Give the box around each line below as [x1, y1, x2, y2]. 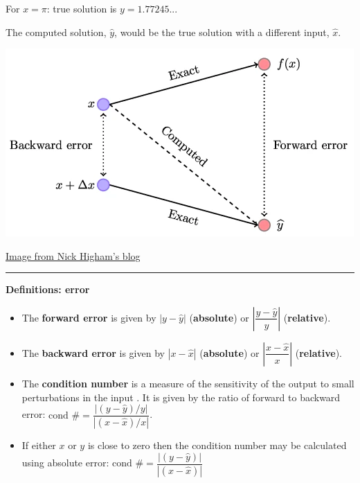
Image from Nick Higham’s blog [6, 248, 141, 263]
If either [21, 438, 56, 453]
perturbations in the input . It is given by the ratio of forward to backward [21, 389, 341, 404]
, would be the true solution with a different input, [114, 24, 330, 39]
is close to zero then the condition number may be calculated [87, 438, 347, 453]
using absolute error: [21, 455, 109, 470]
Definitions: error [6, 282, 90, 297]
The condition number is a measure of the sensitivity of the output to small [21, 376, 354, 390]
